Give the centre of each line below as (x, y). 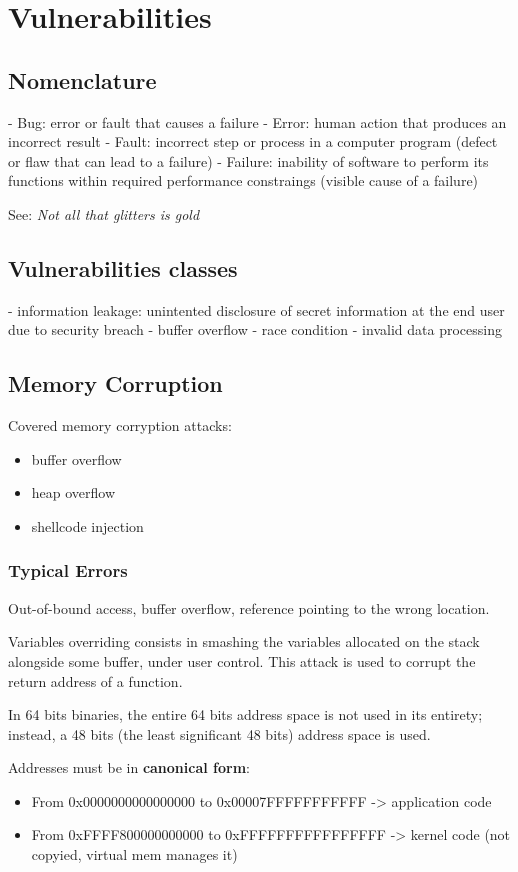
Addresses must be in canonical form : (129, 767)
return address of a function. (95, 680)
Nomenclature (82, 79)
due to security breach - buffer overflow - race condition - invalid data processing (255, 329)
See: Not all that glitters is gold (104, 213)
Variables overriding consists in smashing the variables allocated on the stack (244, 641)
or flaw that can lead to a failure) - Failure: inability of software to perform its (248, 160)
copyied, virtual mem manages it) (134, 854)
